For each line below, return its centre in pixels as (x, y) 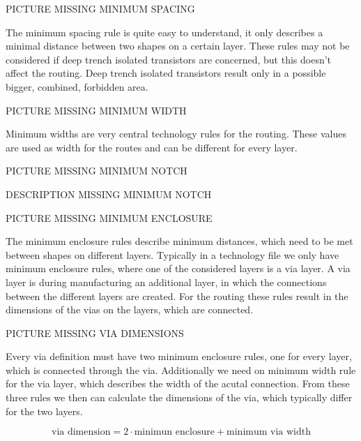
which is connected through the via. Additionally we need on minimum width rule (181, 369)
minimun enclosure (174, 432)
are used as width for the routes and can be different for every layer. (152, 147)
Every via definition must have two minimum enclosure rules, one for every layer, (179, 356)
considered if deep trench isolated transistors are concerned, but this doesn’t (169, 59)
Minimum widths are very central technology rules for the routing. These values (176, 134)
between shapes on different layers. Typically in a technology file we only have (172, 254)
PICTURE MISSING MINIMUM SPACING (100, 8)
